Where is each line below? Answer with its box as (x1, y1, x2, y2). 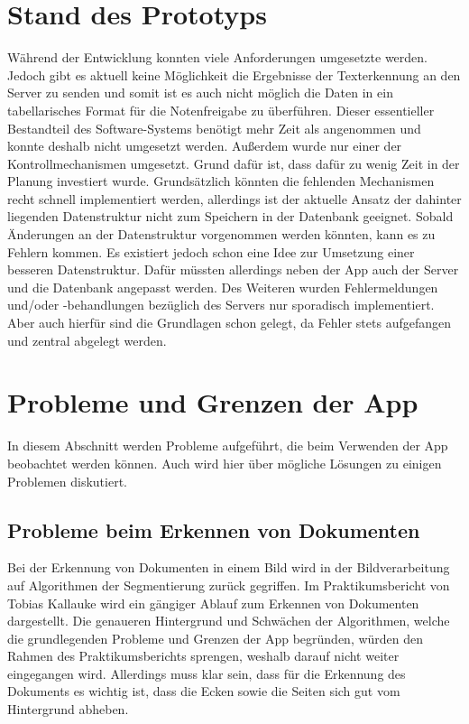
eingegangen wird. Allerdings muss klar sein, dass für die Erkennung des (7, 664, 406, 682)
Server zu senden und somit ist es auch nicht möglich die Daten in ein (7, 83, 393, 102)
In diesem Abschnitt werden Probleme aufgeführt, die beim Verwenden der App (7, 436, 448, 455)
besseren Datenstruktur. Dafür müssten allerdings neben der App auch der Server (7, 260, 459, 279)
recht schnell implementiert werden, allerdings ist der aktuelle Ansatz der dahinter (7, 189, 462, 208)
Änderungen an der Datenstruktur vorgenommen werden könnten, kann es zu (7, 225, 436, 244)
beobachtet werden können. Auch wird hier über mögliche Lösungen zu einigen (7, 453, 442, 472)
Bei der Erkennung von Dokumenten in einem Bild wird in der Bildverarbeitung (7, 558, 450, 577)
